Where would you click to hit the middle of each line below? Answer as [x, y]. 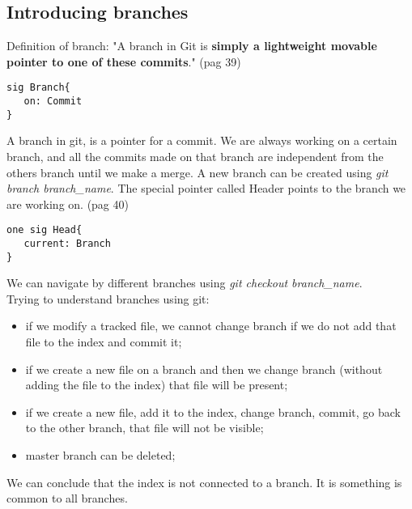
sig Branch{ [38, 88]
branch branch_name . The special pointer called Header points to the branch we [206, 188]
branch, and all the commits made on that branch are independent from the [195, 156]
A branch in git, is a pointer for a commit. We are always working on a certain [202, 140]
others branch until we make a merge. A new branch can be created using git [198, 172]
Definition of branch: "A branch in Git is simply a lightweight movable [192, 46]
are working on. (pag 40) [68, 204]
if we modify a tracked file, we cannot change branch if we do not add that [211, 326]
